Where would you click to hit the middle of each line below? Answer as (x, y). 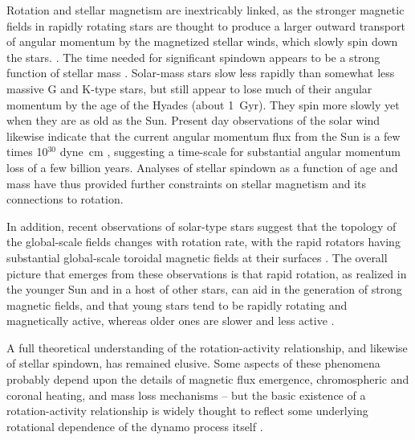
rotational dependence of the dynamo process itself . (135, 426)
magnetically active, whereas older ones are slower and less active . (171, 321)
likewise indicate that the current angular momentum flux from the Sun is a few (203, 136)
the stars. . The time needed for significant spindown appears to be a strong (193, 57)
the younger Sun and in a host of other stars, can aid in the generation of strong (204, 289)
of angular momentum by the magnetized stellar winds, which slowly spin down (202, 41)
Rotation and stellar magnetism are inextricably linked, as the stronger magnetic (205, 10)
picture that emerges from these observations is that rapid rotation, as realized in (207, 273)
